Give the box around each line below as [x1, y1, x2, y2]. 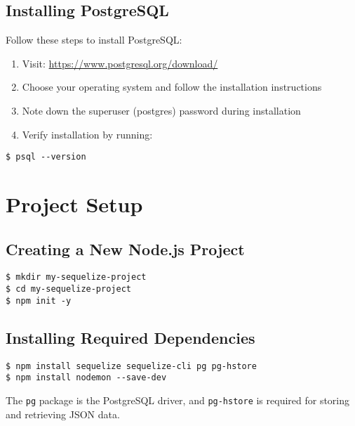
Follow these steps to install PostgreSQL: [6, 32, 182, 47]
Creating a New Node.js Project [6, 238, 245, 259]
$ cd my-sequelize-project [6, 284, 131, 295]
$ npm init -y [6, 295, 72, 306]
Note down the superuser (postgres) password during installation [22, 103, 301, 117]
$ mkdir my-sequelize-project [6, 272, 147, 283]
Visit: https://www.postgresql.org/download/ [22, 56, 218, 70]
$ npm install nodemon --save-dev [6, 373, 167, 383]
